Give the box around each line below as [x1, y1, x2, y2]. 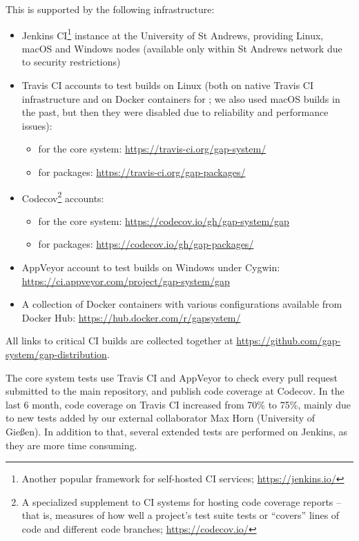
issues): [21, 118, 52, 132]
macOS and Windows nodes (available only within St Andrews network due [21, 41, 342, 55]
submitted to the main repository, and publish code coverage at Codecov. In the [6, 384, 345, 398]
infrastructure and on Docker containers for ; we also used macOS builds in [21, 91, 340, 106]
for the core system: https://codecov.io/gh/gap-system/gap [38, 213, 289, 228]
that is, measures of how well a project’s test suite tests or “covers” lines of [21, 508, 340, 522]
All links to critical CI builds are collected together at [6, 333, 233, 348]
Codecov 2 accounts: [21, 188, 104, 205]
